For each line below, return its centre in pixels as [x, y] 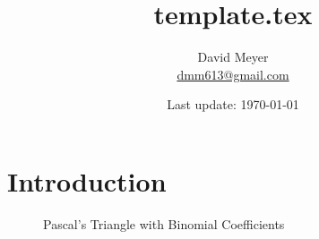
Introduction [87, 180]
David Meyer [233, 57]
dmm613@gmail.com [233, 74]
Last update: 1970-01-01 [233, 104]
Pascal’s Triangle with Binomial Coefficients [164, 223]
